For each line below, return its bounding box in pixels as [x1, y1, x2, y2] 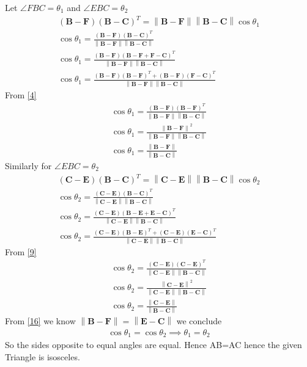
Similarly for [5, 159, 52, 172]
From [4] [5, 89, 37, 101]
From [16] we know [5, 314, 76, 327]
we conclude [176, 314, 222, 327]
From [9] [5, 245, 37, 258]
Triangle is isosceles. [5, 351, 80, 363]
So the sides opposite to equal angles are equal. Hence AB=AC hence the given [5, 338, 302, 351]
